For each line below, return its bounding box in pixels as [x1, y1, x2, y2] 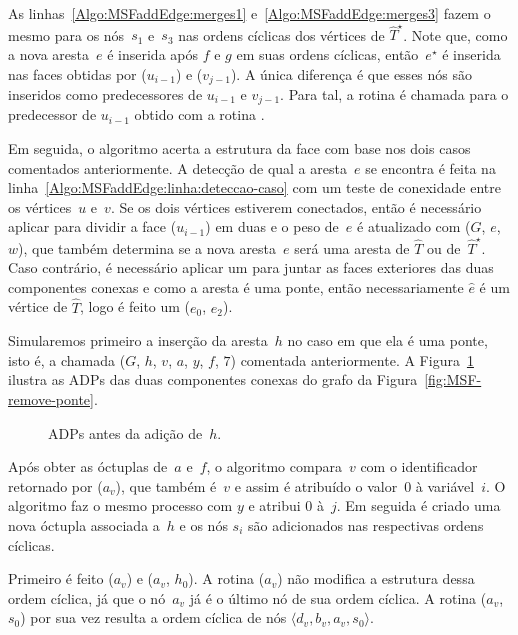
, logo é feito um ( [80, 296, 191, 317]
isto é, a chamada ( [8, 349, 126, 370]
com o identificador [360, 456, 478, 477]
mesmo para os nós [8, 24, 125, 45]
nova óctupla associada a [8, 515, 160, 536]
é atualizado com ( [357, 216, 471, 237]
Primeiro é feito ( [8, 568, 114, 589]
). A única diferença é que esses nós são [230, 63, 472, 84]
